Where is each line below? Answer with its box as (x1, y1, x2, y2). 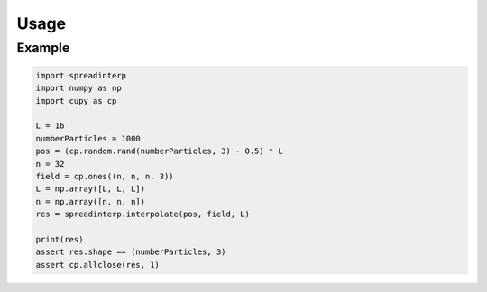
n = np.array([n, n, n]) (35, 196, 146, 206)
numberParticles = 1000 (35, 133, 142, 143)
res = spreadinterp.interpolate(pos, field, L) (35, 209, 250, 220)
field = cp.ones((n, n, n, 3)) (35, 171, 175, 181)
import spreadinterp (35, 70, 126, 80)
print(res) (35, 234, 84, 244)
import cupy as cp (35, 96, 117, 105)
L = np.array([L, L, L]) (35, 184, 146, 194)
